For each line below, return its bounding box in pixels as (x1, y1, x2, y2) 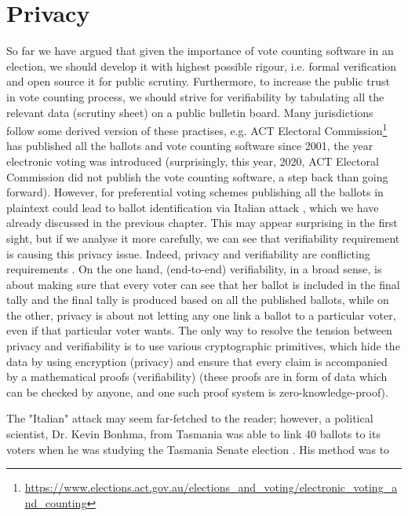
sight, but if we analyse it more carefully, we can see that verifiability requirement (6, 229, 400, 246)
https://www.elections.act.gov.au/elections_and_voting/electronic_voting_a (24, 479, 398, 496)
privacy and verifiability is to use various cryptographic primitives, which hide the (6, 338, 400, 354)
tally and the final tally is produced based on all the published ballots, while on (6, 291, 389, 308)
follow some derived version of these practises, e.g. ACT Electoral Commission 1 (6, 120, 388, 138)
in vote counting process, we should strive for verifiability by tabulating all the (6, 88, 384, 104)
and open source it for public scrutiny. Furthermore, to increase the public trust (6, 73, 390, 90)
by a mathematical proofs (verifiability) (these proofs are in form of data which (6, 368, 388, 385)
